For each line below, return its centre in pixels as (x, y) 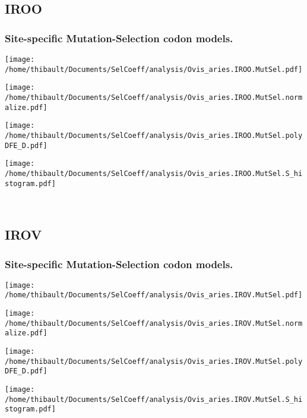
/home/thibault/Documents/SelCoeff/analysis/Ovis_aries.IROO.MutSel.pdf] (154, 69)
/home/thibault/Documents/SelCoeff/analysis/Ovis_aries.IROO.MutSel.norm (154, 97)
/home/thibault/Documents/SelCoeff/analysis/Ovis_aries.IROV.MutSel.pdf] (154, 295)
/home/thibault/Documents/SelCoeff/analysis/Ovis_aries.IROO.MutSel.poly (154, 135)
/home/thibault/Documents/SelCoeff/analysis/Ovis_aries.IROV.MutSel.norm (154, 323)
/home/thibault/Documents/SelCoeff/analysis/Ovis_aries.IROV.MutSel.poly (154, 361)
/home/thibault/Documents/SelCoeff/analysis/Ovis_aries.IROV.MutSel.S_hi (154, 399)
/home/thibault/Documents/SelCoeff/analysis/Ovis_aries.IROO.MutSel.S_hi (154, 173)
